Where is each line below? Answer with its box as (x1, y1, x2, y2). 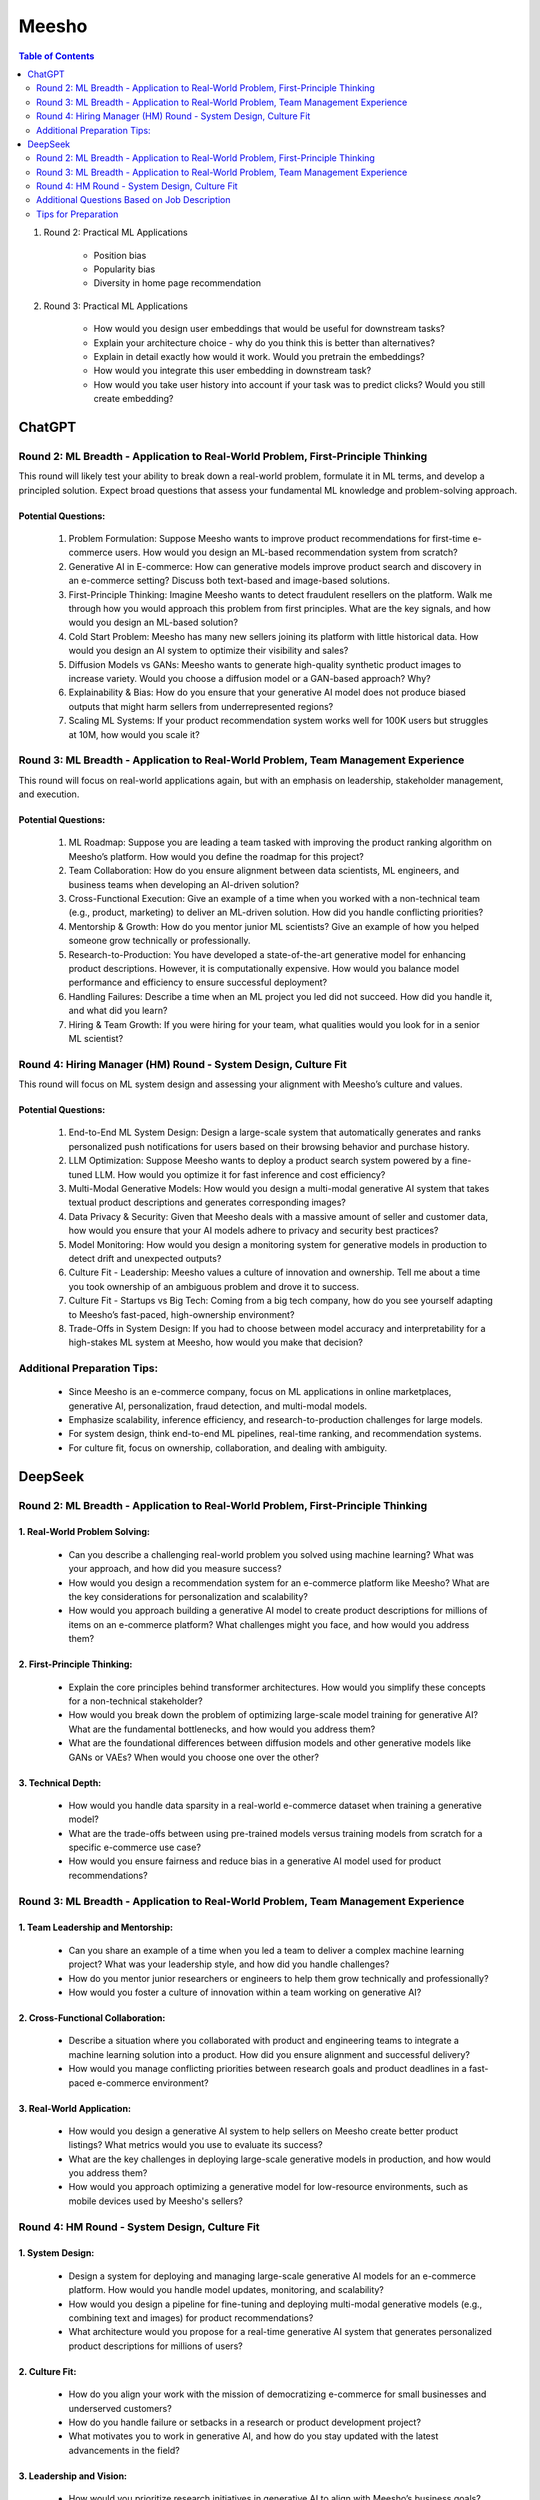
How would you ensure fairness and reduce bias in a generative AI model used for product (68, 1855, 442, 1867)
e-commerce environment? (96, 2076, 209, 2089)
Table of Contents (18, 50, 95, 62)
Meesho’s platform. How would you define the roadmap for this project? (68, 850, 364, 862)
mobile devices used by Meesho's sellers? (68, 2195, 244, 2207)
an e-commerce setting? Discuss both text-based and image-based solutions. (68, 575, 390, 587)
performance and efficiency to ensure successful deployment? (68, 976, 328, 989)
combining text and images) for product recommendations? (68, 2312, 314, 2324)
